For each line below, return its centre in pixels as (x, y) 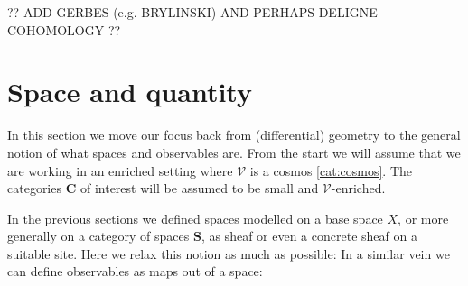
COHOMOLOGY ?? (64, 29)
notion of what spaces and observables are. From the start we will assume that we (234, 152)
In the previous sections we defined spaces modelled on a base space (195, 218)
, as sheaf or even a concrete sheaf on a (309, 236)
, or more (423, 218)
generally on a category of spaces (98, 236)
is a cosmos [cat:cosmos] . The (331, 170)
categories (34, 188)
